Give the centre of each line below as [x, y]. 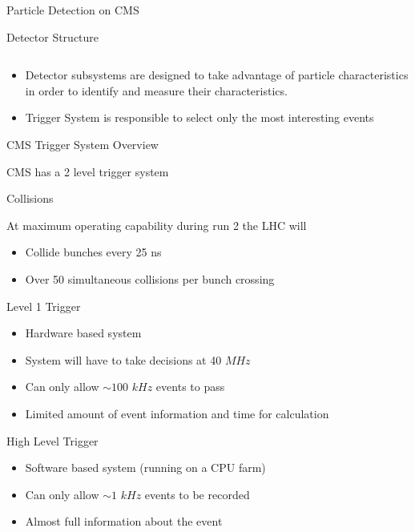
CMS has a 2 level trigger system [88, 171]
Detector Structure [53, 36]
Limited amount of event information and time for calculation [177, 413]
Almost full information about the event [124, 521]
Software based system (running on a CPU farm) [145, 468]
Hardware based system [83, 333]
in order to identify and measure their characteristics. [156, 90]
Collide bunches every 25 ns [93, 252]
